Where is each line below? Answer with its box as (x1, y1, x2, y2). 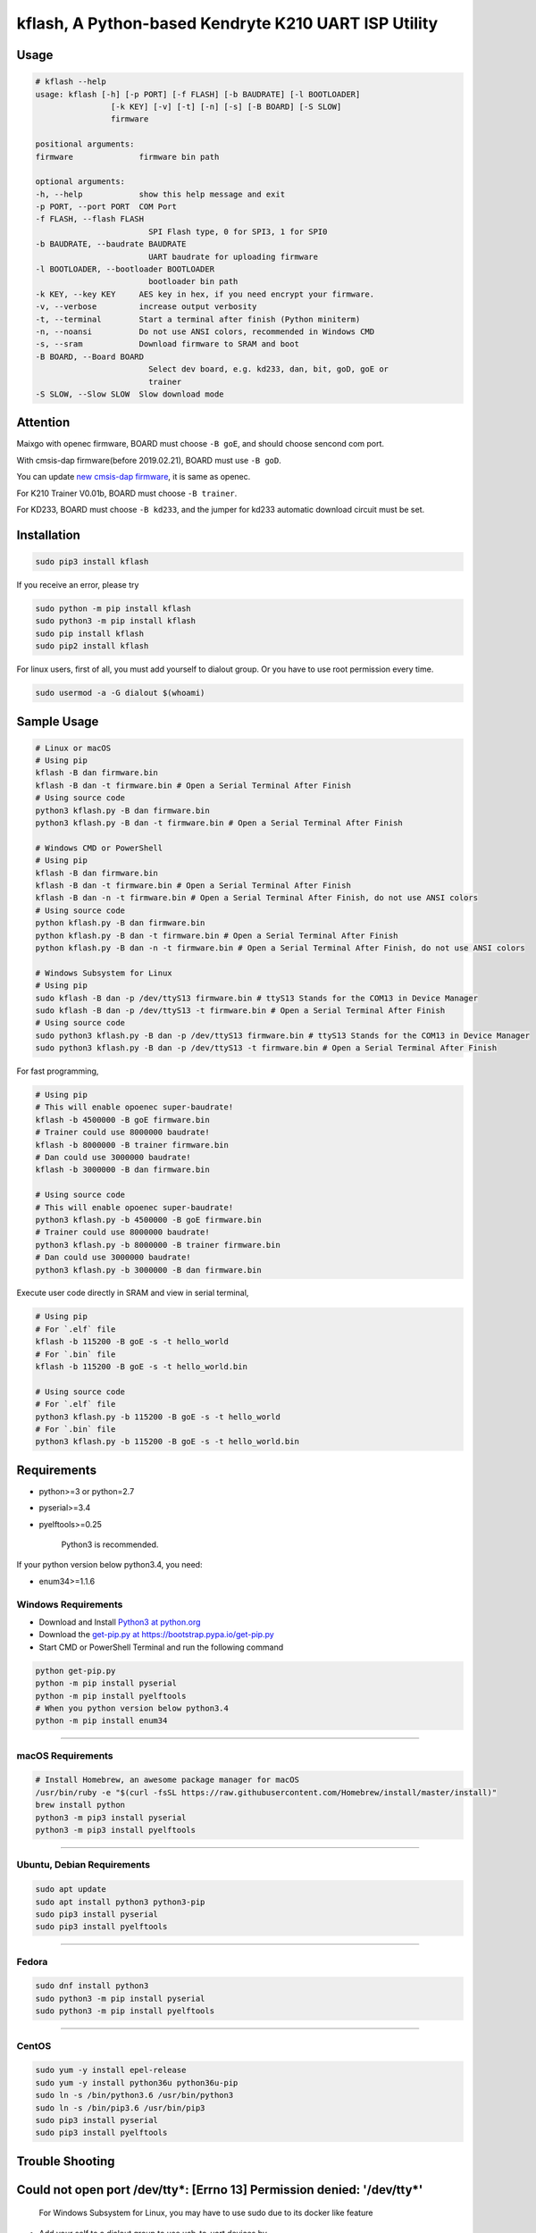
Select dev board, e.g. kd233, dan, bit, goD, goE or (147, 364, 389, 374)
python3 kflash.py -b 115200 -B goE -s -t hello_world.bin (35, 1436, 299, 1447)
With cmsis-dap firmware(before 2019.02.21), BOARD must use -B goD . (16, 455, 281, 465)
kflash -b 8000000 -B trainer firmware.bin (35, 1140, 230, 1150)
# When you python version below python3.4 (35, 1702, 230, 1713)
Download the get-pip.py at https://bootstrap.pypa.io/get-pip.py (38, 1629, 274, 1640)
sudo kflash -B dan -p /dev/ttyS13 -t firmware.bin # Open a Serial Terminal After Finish (35, 1005, 446, 1016)
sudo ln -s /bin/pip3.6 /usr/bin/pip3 (35, 2103, 205, 2112)
